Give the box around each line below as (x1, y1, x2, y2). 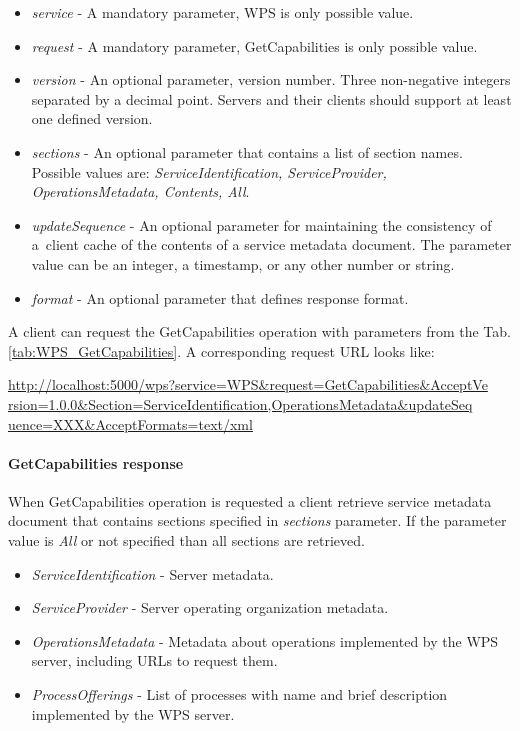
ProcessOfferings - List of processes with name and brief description (31, 684, 448, 705)
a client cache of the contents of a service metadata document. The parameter (31, 234, 512, 255)
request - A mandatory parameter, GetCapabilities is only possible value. (31, 35, 478, 56)
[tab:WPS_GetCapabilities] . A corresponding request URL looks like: (8, 340, 435, 361)
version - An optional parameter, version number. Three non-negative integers (31, 69, 511, 90)
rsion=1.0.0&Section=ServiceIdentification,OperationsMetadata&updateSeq (8, 393, 473, 414)
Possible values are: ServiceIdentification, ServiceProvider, (31, 161, 387, 182)
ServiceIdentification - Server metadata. (31, 563, 274, 584)
